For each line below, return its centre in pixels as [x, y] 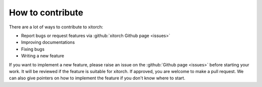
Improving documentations [48, 42]
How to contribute [46, 12]
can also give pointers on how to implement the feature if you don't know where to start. [97, 78]
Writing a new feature [43, 56]
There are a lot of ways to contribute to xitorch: [56, 27]
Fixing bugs [33, 49]
